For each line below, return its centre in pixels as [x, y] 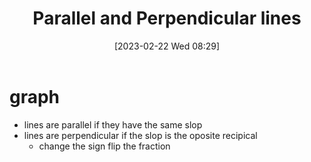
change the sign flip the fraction [104, 146]
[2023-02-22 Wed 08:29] [167, 46]
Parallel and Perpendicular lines [167, 18]
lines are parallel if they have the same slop [113, 124]
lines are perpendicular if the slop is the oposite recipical [140, 135]
